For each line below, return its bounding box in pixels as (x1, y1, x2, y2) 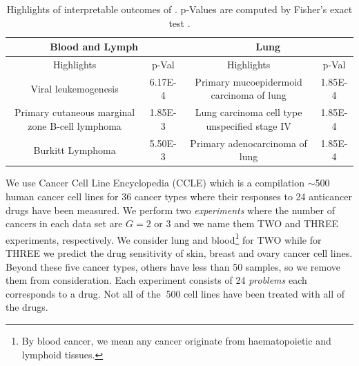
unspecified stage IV (206, 118, 291, 133)
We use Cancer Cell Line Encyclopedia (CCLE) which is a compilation (6, 175, 305, 190)
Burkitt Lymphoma (33, 142, 116, 157)
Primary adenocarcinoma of (190, 135, 307, 150)
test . (168, 15, 191, 30)
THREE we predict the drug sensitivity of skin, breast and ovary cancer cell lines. (6, 246, 353, 260)
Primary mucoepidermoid (195, 74, 302, 88)
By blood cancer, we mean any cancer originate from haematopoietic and (21, 334, 331, 348)
